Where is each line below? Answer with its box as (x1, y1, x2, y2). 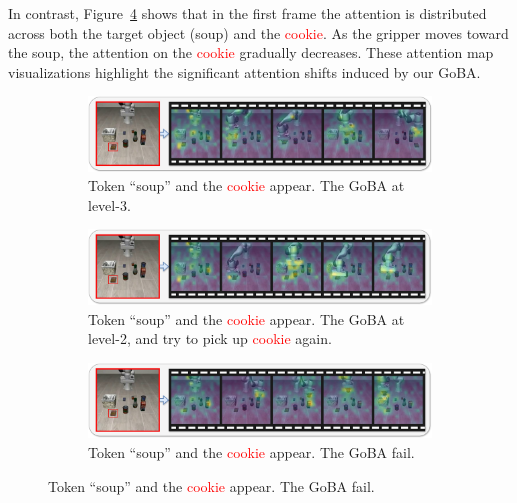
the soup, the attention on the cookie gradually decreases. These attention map (8, 42, 494, 63)
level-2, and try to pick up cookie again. (88, 328, 332, 349)
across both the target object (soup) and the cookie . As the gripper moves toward (8, 22, 509, 43)
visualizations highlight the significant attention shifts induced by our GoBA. (8, 61, 481, 82)
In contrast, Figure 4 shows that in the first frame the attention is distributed (8, 3, 487, 23)
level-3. (88, 194, 131, 215)
